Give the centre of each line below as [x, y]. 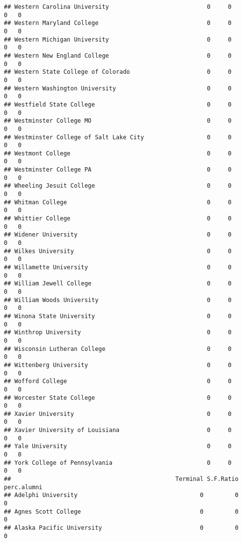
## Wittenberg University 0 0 [118, 365]
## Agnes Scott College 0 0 [121, 511]
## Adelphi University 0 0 [121, 495]
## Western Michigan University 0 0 [118, 39]
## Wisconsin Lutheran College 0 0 [118, 349]
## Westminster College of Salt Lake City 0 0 [118, 137]
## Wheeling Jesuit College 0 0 [118, 186]
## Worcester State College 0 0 [118, 398]
